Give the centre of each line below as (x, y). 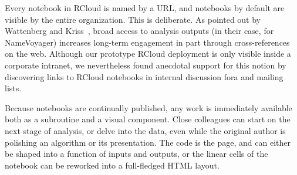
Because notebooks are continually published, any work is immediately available (148, 107)
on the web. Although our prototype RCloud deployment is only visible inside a (148, 54)
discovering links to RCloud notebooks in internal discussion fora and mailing (144, 76)
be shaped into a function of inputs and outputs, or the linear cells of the (136, 154)
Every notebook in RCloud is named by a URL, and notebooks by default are (145, 8)
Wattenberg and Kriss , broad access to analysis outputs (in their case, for (139, 31)
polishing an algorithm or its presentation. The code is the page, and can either (148, 142)
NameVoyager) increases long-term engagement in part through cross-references (147, 42)
